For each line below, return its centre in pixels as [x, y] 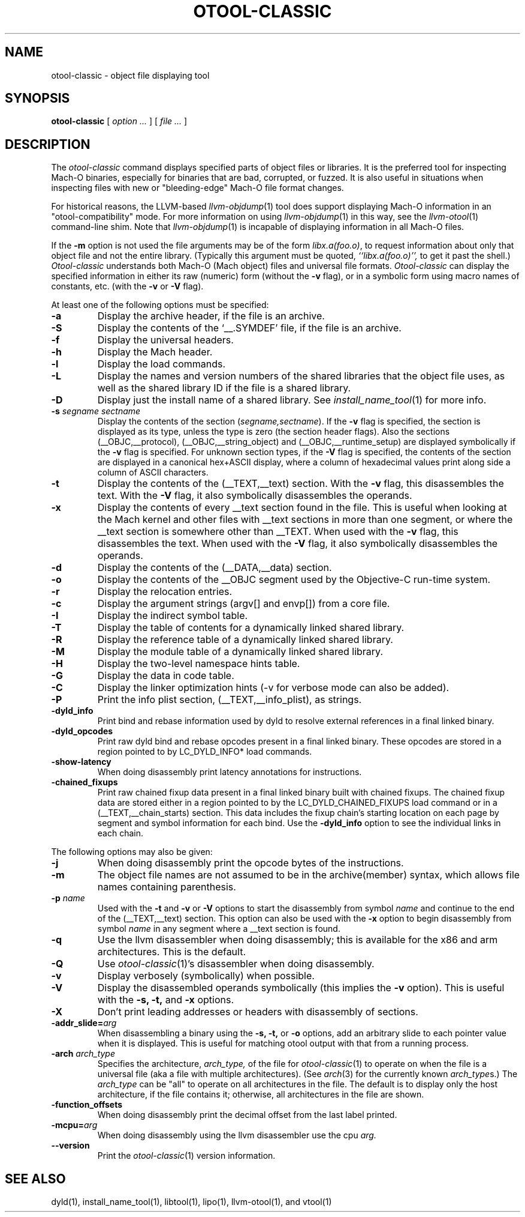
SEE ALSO [35, 1179]
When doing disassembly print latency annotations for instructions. [230, 772]
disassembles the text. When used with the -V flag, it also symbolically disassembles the [298, 544]
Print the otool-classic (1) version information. [186, 1156]
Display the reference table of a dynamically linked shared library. [245, 640]
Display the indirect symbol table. [173, 616]
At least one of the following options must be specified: [160, 305]
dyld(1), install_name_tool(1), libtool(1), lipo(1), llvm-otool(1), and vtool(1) [191, 1202]
